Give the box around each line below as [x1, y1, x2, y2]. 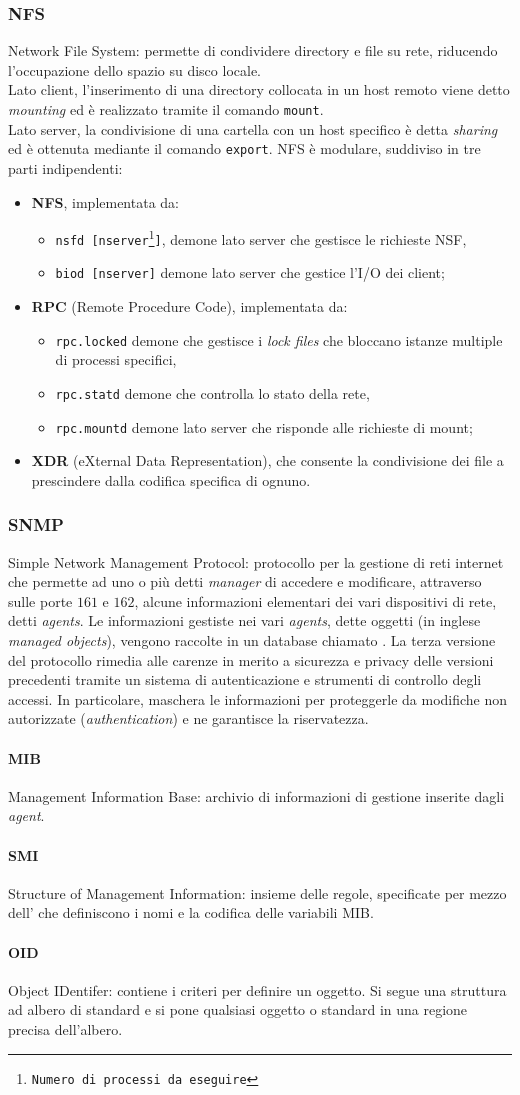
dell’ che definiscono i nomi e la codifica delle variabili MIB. [8, 902, 374, 923]
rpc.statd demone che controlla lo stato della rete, [55, 382, 370, 403]
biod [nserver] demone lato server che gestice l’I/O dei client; [55, 262, 445, 283]
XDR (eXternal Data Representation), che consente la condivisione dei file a [31, 450, 504, 471]
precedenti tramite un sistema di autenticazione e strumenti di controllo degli [8, 669, 482, 690]
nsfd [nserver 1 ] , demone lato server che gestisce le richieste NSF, [55, 226, 467, 249]
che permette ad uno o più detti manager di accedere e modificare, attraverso [8, 571, 482, 592]
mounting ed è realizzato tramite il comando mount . [8, 99, 324, 119]
